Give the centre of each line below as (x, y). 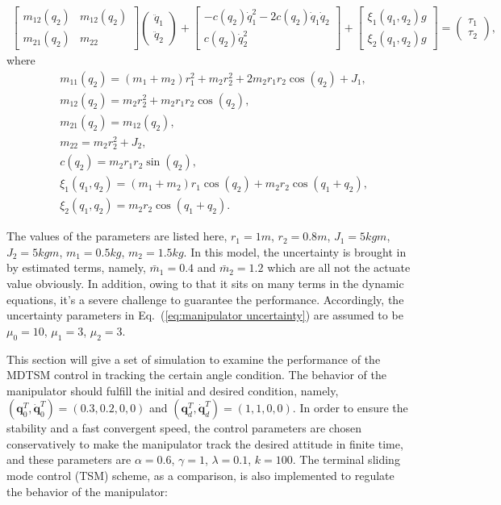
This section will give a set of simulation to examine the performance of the (194, 359)
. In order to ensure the (350, 408)
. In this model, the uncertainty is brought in (295, 251)
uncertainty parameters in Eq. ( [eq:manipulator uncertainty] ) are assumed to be (205, 315)
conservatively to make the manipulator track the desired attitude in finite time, (205, 443)
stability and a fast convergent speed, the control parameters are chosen (184, 428)
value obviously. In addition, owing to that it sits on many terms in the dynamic (205, 283)
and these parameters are (69, 459)
